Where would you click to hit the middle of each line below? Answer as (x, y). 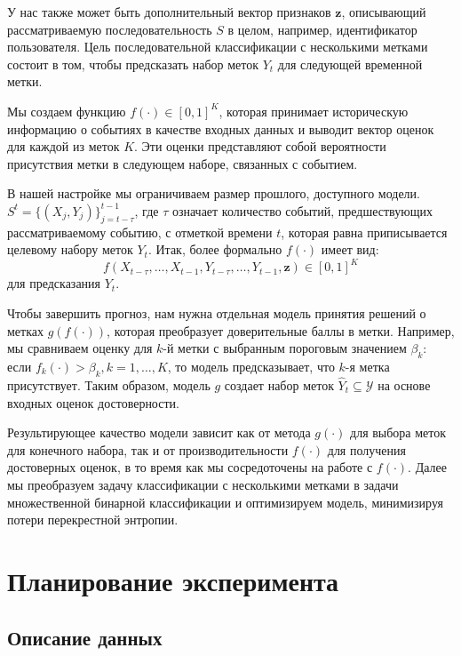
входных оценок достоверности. (93, 402)
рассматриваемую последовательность (110, 29)
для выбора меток (398, 432)
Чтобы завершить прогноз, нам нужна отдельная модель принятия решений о (217, 313)
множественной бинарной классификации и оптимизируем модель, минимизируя (225, 502)
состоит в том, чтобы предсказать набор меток (133, 64)
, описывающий (384, 12)
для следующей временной (350, 64)
